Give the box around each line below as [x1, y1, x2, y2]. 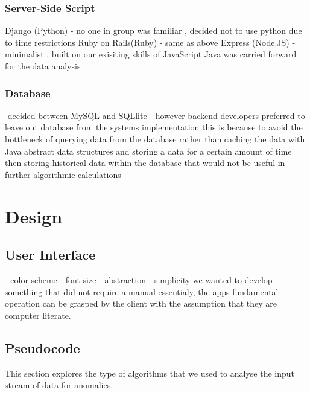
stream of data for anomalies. [5, 379, 113, 391]
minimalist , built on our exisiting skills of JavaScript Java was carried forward [5, 48, 297, 60]
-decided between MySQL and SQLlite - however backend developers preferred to [5, 109, 305, 121]
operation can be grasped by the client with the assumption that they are [5, 297, 277, 310]
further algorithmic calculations [5, 168, 121, 181]
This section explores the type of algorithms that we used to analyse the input [5, 366, 295, 379]
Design [5, 203, 63, 228]
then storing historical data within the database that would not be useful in [5, 156, 285, 169]
